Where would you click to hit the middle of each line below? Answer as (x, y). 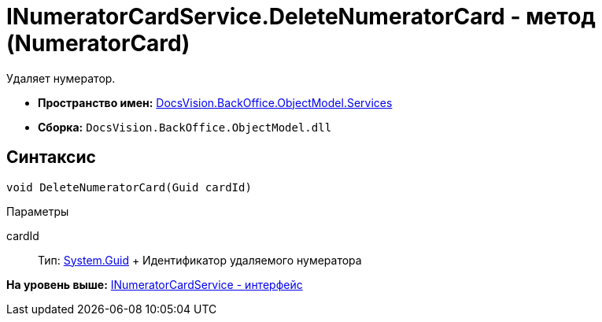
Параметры (38, 211)
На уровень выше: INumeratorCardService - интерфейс (155, 284)
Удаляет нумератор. (61, 78)
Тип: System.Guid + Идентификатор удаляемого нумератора (200, 260)
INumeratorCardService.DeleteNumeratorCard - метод (301, 17)
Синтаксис (51, 157)
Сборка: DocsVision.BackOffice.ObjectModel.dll (185, 127)
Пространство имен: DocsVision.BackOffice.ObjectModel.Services (215, 102)
